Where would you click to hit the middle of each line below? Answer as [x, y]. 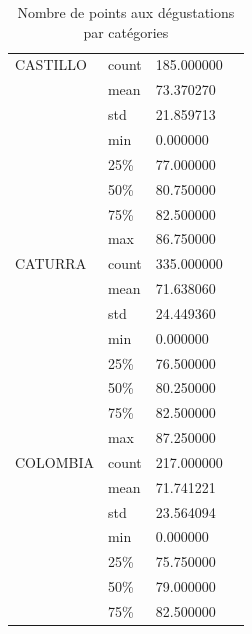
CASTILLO [51, 64]
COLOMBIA [54, 461]
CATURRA [51, 263]
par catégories [126, 31]
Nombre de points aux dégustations [126, 12]
